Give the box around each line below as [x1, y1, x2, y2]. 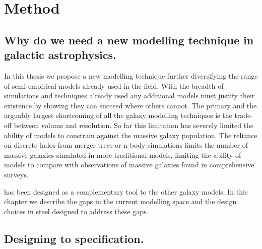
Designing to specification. [4, 230, 144, 246]
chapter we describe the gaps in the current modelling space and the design [4, 196, 237, 207]
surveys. [4, 169, 29, 179]
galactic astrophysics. [4, 47, 116, 63]
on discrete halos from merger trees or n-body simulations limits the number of [4, 140, 248, 150]
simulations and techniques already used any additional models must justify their [4, 90, 255, 101]
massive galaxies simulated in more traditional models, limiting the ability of [4, 149, 241, 160]
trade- [234, 110, 253, 120]
